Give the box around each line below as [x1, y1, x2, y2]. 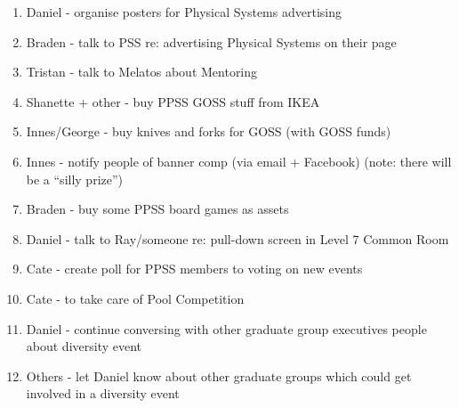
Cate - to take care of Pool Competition [26, 289, 245, 307]
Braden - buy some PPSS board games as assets [26, 200, 289, 218]
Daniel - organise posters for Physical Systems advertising [26, 3, 342, 20]
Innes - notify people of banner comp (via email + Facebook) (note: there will [26, 151, 452, 170]
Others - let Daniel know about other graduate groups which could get [26, 366, 412, 385]
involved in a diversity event [26, 384, 180, 403]
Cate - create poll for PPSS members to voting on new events [26, 259, 363, 278]
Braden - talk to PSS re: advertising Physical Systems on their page [26, 32, 397, 51]
